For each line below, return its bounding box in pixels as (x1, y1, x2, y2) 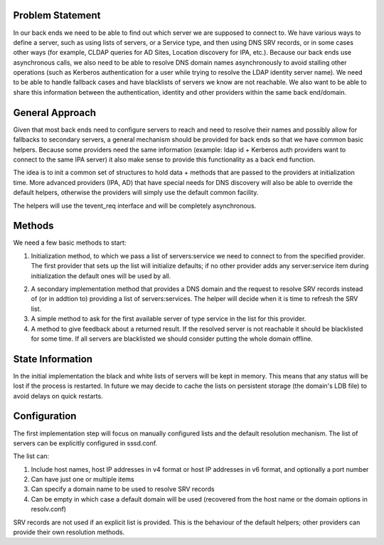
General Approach (13, 107, 96, 119)
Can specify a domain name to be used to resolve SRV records (31, 485, 215, 494)
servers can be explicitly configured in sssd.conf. (13, 438, 158, 448)
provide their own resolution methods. (13, 528, 124, 536)
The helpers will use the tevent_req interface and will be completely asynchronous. (13, 201, 257, 210)
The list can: (13, 452, 50, 460)
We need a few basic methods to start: (13, 238, 127, 247)
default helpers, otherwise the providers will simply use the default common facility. (13, 189, 259, 197)
